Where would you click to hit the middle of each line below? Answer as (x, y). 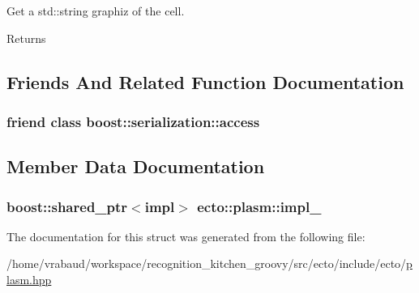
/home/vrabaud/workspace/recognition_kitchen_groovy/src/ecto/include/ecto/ (207, 263)
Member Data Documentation (136, 166)
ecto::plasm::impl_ (259, 206)
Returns (26, 38)
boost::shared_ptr (67, 206)
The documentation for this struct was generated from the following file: (186, 236)
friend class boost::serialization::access (133, 121)
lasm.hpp (29, 279)
